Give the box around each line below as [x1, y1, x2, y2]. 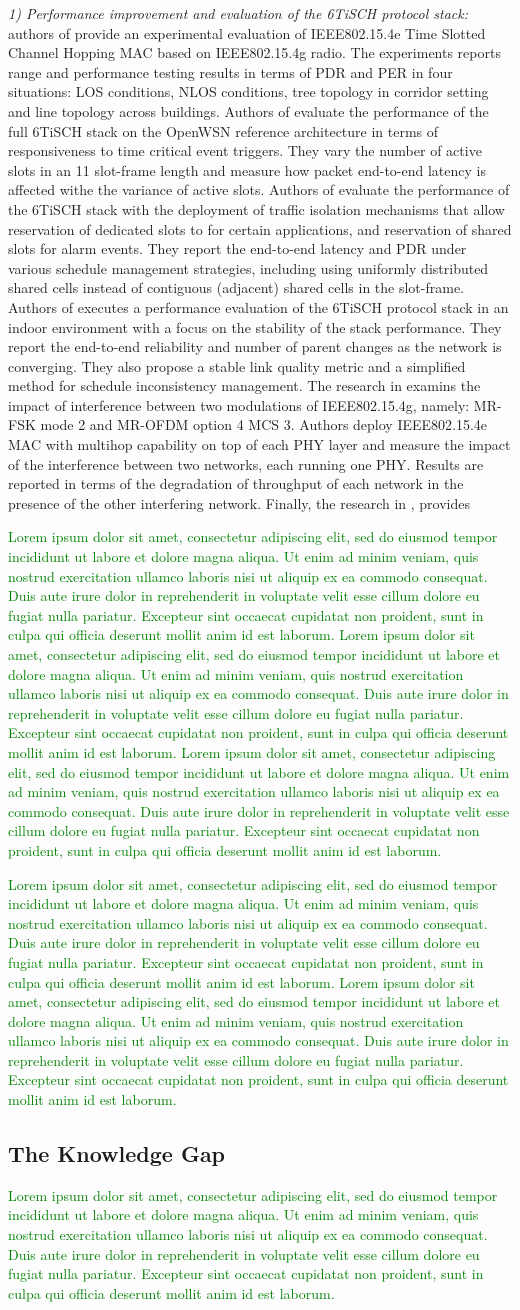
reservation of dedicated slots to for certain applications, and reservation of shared [8, 218, 512, 239]
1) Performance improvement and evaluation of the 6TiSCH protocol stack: [8, 3, 469, 23]
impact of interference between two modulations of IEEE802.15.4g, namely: [8, 394, 470, 415]
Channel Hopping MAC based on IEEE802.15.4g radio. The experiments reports [8, 42, 501, 63]
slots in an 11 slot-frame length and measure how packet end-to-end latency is [8, 159, 486, 180]
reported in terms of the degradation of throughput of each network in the [8, 473, 464, 494]
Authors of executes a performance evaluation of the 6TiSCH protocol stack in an [8, 296, 509, 317]
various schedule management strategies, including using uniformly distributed [8, 257, 489, 278]
